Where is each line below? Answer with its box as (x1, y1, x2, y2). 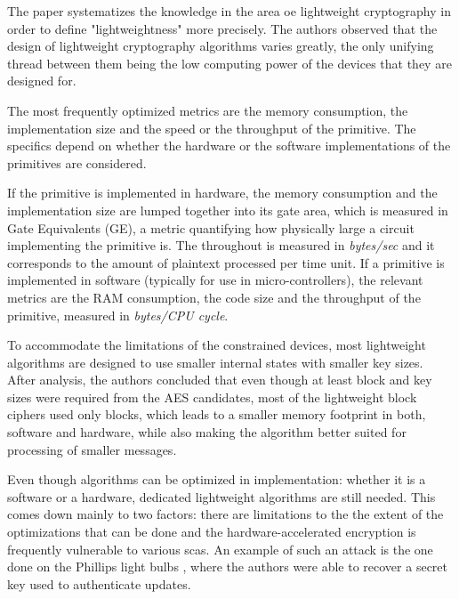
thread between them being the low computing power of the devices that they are (7, 53, 452, 72)
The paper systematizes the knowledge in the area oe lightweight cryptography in (7, 2, 451, 20)
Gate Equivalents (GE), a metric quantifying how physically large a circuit (7, 218, 415, 237)
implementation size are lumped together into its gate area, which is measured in (7, 200, 448, 219)
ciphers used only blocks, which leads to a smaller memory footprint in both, (7, 405, 426, 424)
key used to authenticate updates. (7, 574, 191, 593)
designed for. (7, 71, 76, 90)
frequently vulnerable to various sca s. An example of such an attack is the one (7, 539, 433, 558)
